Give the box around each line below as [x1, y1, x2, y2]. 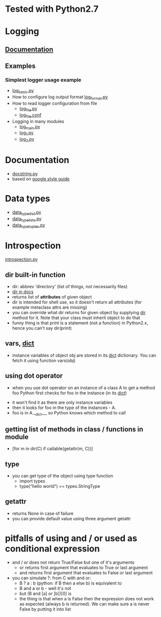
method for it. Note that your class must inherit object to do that [12, 315, 141, 321]
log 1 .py [19, 130, 34, 137]
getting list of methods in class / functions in [5, 425, 143, 434]
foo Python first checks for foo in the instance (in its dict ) [12, 390, 127, 396]
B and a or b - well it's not [19, 585, 72, 591]
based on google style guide [12, 176, 70, 182]
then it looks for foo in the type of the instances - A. [12, 405, 116, 411]
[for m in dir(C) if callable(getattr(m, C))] [12, 446, 93, 452]
